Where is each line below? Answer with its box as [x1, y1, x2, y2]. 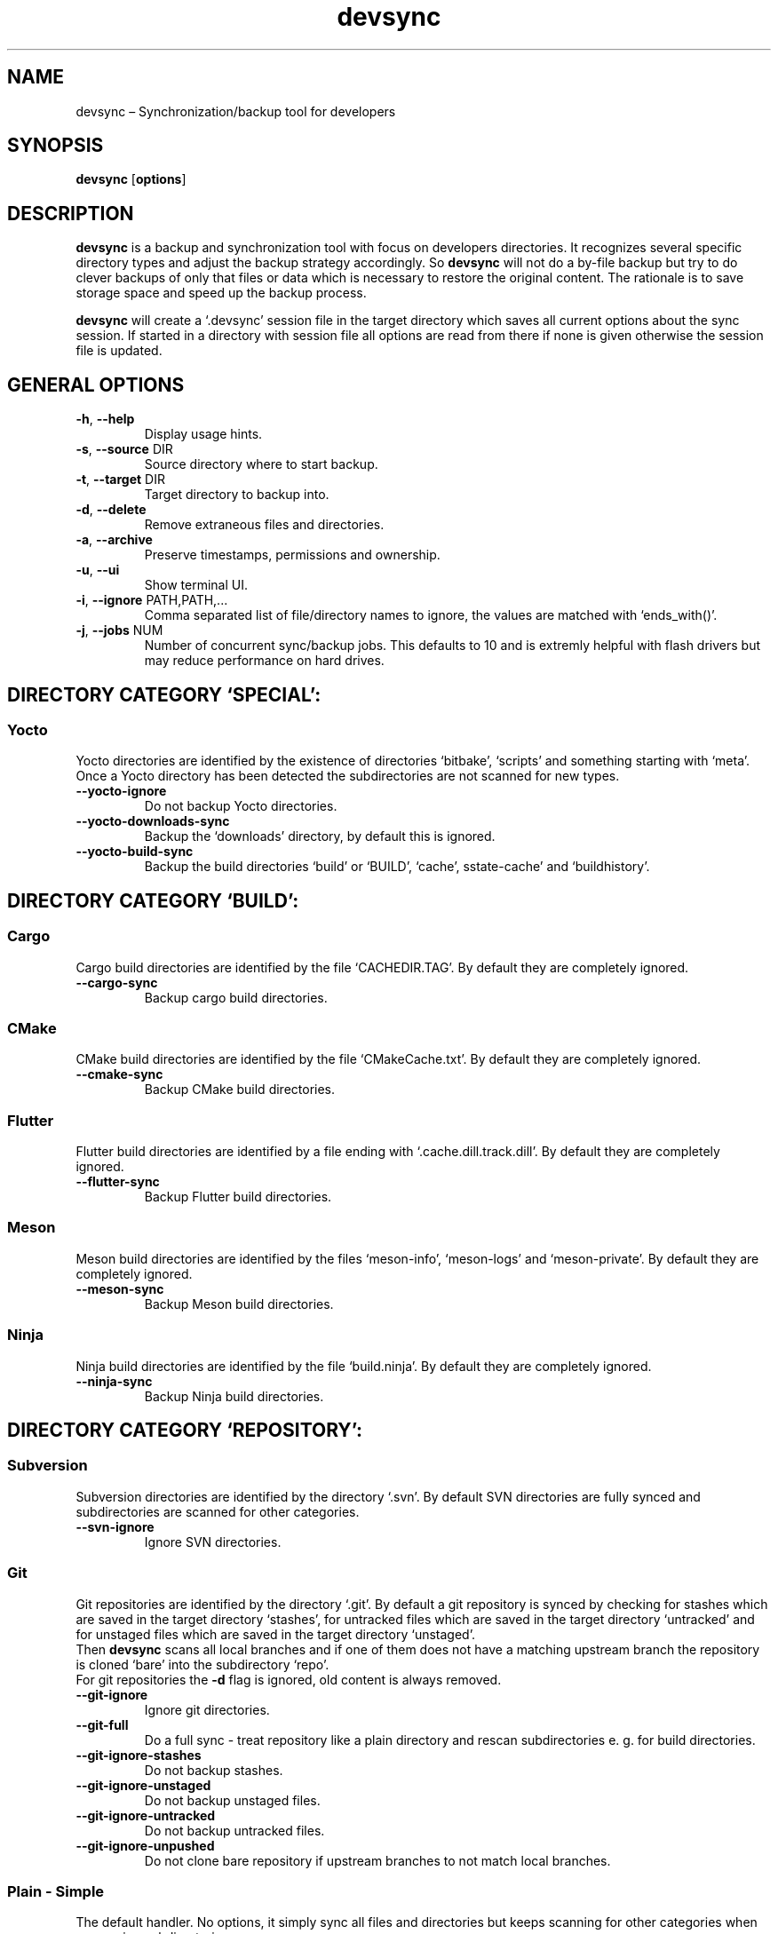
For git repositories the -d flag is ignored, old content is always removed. [75, 1671, 502, 1687]
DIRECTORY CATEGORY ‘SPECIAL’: [7, 683, 322, 706]
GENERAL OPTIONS [7, 373, 185, 396]
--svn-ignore [75, 1518, 155, 1534]
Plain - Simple [7, 1882, 105, 1900]
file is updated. [75, 343, 163, 359]
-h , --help [75, 411, 135, 427]
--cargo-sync [75, 974, 158, 990]
